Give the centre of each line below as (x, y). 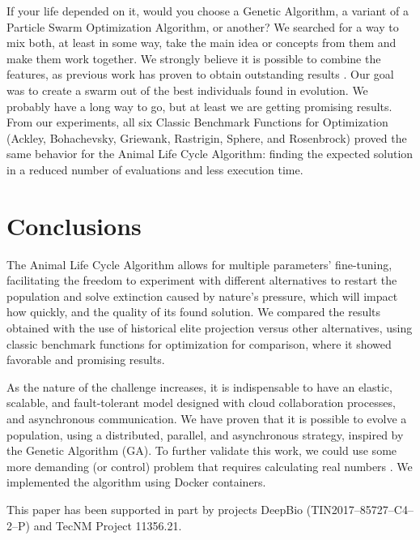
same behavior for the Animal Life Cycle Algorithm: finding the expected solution (210, 154)
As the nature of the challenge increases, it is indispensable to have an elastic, (199, 386)
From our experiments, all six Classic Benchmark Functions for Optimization (197, 122)
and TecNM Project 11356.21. (108, 525)
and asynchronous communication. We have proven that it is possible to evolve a (207, 418)
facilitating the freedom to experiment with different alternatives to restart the (202, 280)
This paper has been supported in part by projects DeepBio (155, 509)
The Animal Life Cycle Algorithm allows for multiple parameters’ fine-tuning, (199, 264)
